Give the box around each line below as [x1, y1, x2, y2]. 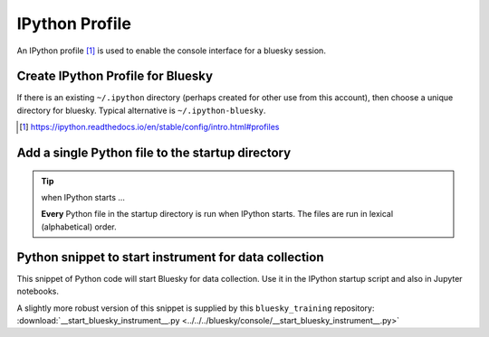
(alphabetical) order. [41, 221, 117, 232]
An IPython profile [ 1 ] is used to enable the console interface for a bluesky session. [16, 45, 326, 56]
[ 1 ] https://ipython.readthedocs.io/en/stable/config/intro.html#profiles [19, 122, 280, 133]
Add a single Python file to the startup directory [16, 145, 292, 161]
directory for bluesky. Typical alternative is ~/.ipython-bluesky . [16, 105, 266, 116]
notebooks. [16, 286, 59, 297]
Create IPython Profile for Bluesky [16, 69, 213, 84]
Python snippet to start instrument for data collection [16, 249, 325, 265]
